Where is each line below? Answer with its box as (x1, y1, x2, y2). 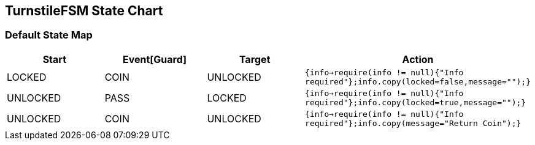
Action (402, 53, 434, 65)
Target (239, 53, 271, 65)
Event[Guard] (122, 53, 187, 65)
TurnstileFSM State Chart (5, 3, 163, 18)
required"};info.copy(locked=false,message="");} (305, 76, 531, 86)
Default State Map (5, 29, 93, 42)
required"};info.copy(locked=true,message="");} (305, 97, 526, 107)
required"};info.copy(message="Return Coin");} (305, 118, 522, 128)
